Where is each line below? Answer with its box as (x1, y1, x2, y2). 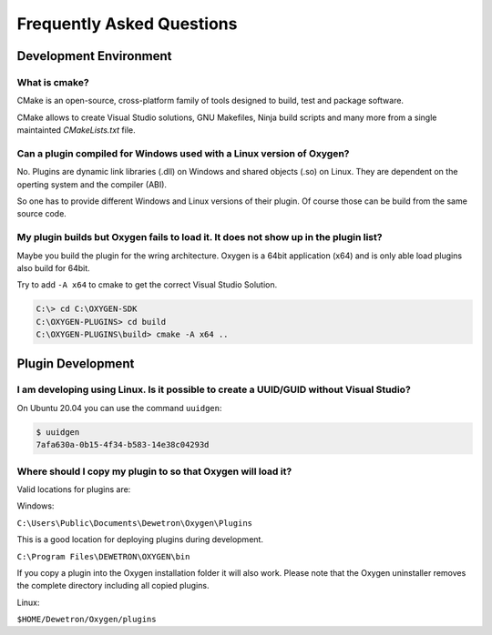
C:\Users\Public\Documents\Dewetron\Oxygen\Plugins (16, 518, 253, 528)
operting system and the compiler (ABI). (16, 178, 168, 190)
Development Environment (16, 48, 172, 64)
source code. (16, 208, 67, 219)
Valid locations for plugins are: (16, 483, 131, 495)
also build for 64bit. (16, 262, 90, 273)
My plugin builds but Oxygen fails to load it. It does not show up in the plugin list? (16, 231, 383, 244)
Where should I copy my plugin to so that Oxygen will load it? (16, 465, 292, 478)
